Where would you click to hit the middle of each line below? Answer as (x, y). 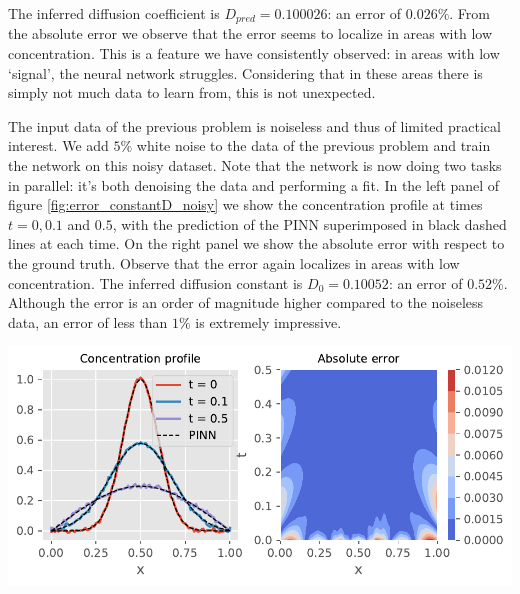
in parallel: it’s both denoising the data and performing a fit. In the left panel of (254, 184)
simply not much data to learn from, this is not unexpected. (192, 92)
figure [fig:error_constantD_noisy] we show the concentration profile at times (245, 204)
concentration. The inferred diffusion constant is (155, 282)
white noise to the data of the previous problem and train (313, 145)
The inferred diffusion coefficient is (114, 13)
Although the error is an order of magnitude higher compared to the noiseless (246, 302)
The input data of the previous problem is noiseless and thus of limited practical (254, 125)
